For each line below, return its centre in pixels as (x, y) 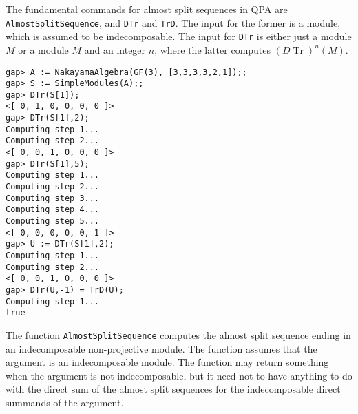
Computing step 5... (53, 221)
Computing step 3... (53, 198)
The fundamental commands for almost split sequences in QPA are (147, 9)
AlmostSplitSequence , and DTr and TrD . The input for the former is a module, (173, 22)
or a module (43, 49)
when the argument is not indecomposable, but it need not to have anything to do (179, 375)
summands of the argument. (65, 402)
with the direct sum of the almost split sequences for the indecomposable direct (173, 389)
